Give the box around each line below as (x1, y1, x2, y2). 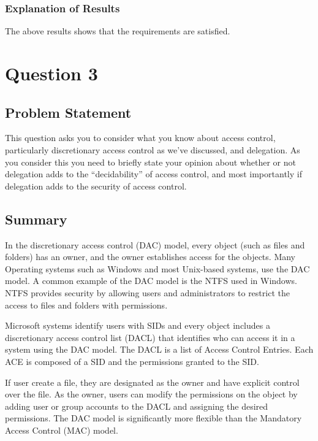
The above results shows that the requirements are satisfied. (5, 25, 230, 37)
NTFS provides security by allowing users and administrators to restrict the (5, 286, 290, 299)
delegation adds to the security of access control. (5, 179, 187, 192)
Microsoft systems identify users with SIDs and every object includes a (5, 319, 270, 332)
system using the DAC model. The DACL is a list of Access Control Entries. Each (5, 343, 314, 356)
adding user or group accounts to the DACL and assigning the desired (5, 399, 268, 412)
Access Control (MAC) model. (5, 423, 118, 436)
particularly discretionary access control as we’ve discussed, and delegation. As (5, 143, 300, 156)
